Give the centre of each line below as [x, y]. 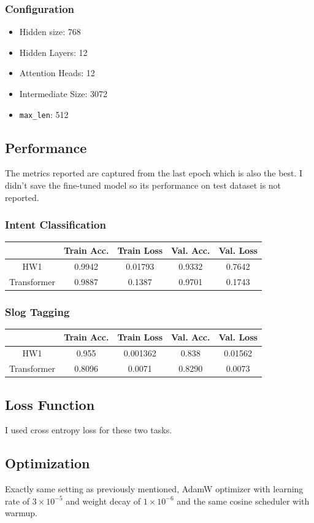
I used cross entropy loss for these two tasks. [89, 430]
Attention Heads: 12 [57, 73]
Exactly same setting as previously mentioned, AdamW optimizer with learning [154, 489]
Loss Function [50, 404]
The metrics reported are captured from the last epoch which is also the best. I [154, 173]
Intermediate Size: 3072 [63, 93]
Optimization [48, 463]
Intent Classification [56, 225]
